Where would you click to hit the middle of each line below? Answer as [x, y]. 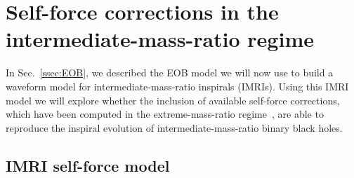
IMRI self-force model [88, 165]
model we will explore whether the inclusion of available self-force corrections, [173, 100]
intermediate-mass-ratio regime [160, 39]
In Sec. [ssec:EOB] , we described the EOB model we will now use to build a [170, 73]
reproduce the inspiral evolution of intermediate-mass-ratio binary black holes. [174, 127]
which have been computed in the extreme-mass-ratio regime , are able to [165, 114]
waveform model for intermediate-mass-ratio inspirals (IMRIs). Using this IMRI [177, 86]
